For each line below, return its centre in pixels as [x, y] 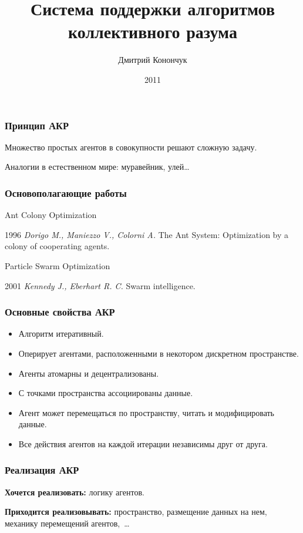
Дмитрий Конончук [153, 60]
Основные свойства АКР [60, 312]
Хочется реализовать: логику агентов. [75, 492]
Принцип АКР [37, 125]
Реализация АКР [42, 470]
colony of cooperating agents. [57, 246]
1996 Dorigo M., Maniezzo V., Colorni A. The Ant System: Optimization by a [147, 234]
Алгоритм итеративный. [61, 333]
